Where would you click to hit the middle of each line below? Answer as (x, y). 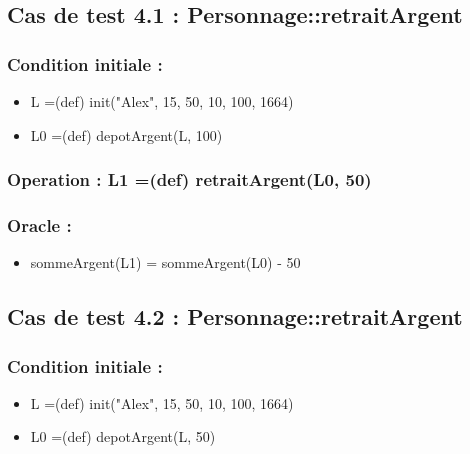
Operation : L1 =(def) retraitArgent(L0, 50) (189, 179)
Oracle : (39, 224)
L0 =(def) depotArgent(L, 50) (123, 436)
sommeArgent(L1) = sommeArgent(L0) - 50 (165, 262)
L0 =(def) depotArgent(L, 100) (126, 134)
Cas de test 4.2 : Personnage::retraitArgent (235, 316)
